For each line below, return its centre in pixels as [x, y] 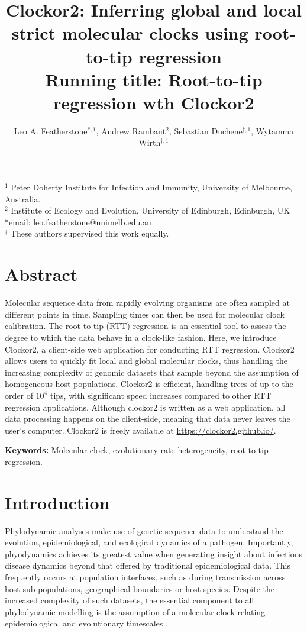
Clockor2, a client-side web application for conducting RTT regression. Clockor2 [150, 349]
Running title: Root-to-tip [154, 79]
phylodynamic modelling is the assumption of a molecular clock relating [135, 611]
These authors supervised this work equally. [90, 233]
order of [19, 395]
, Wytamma [272, 130]
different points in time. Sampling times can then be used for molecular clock [145, 314]
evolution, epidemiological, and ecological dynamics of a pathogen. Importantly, [149, 542]
